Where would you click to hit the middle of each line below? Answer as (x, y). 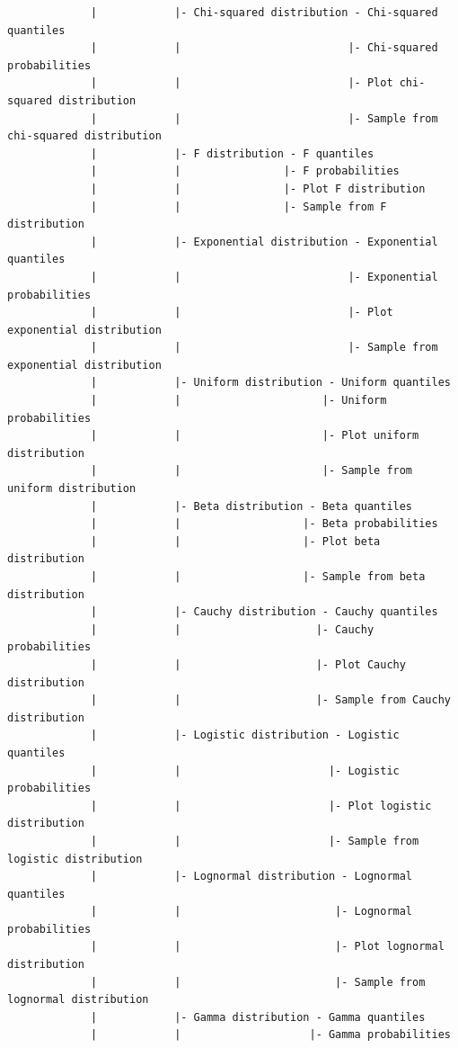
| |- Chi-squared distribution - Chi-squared (264, 13)
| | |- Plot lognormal (268, 947)
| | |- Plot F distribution (258, 188)
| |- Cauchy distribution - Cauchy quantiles (264, 612)
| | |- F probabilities (245, 171)
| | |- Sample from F (239, 206)
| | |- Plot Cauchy (248, 664)
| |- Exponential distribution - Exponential (264, 242)
